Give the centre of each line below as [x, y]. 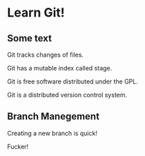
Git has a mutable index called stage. [60, 68]
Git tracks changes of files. [46, 55]
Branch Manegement [54, 116]
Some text [30, 38]
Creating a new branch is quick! [52, 133]
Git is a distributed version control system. [67, 95]
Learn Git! [36, 13]
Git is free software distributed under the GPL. [72, 81]
